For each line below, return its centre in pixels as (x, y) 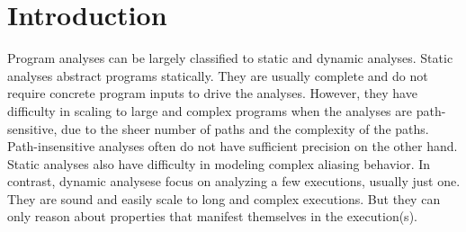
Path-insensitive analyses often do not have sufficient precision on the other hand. (233, 146)
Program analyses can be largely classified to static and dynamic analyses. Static (230, 58)
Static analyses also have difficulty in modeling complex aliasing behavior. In (219, 163)
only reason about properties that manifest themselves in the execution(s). (212, 216)
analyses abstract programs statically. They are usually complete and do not (218, 75)
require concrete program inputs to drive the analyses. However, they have (212, 93)
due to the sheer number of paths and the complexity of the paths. (245, 128)
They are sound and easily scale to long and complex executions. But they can (224, 198)
